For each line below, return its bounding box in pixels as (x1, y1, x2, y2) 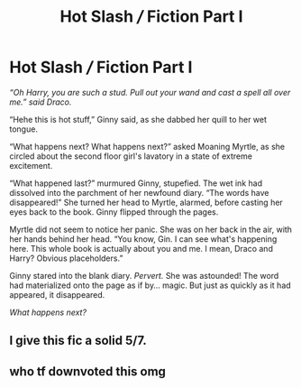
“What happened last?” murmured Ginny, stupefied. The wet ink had (9, 178, 263, 189)
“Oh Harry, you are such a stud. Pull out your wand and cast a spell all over (9, 87, 291, 97)
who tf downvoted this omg (9, 364, 167, 379)
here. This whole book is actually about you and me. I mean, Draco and (9, 243, 273, 254)
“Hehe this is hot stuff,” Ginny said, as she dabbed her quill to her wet (9, 114, 268, 125)
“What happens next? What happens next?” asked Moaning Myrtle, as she (9, 141, 286, 152)
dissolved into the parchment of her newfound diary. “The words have (9, 187, 269, 198)
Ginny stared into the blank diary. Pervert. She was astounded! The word (9, 270, 279, 281)
